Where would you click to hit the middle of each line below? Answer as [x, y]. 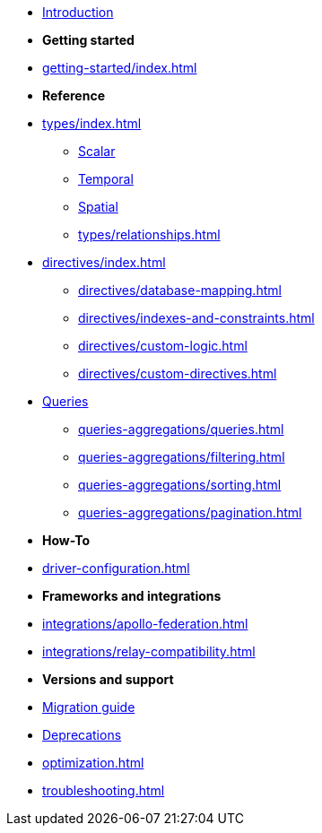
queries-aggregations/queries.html [181, 429]
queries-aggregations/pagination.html [190, 512]
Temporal [106, 179]
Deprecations [82, 735]
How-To [66, 540]
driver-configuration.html [116, 568]
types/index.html [92, 123]
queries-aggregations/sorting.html [180, 485]
